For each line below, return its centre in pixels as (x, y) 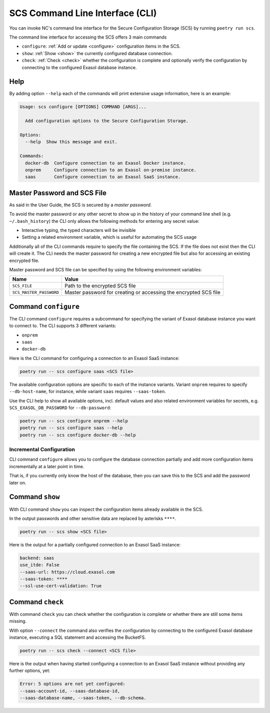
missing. (18, 621)
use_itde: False (40, 565)
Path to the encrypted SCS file (100, 286)
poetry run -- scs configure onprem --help (74, 421)
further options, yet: (30, 670)
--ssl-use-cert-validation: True (61, 586)
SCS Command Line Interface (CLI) (83, 13)
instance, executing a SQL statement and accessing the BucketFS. (77, 637)
